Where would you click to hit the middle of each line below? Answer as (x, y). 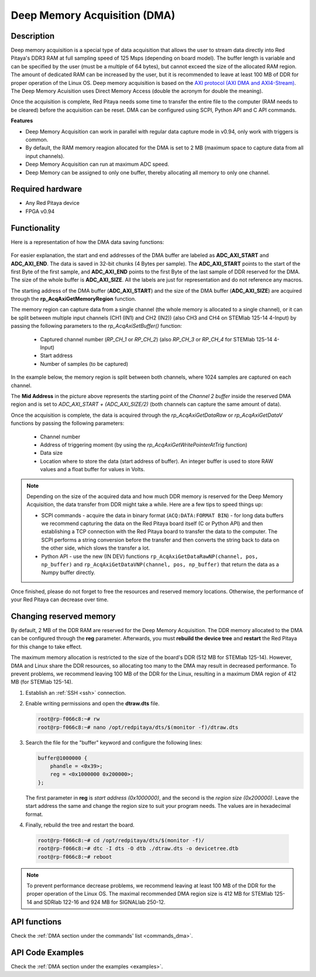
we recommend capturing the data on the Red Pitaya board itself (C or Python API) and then (152, 523)
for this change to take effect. (47, 646)
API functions (36, 922)
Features (22, 121)
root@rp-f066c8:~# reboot (75, 857)
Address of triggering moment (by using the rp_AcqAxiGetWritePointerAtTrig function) (144, 444)
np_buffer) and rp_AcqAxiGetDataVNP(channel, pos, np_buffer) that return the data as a (160, 564)
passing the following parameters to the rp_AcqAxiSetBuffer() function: (97, 326)
